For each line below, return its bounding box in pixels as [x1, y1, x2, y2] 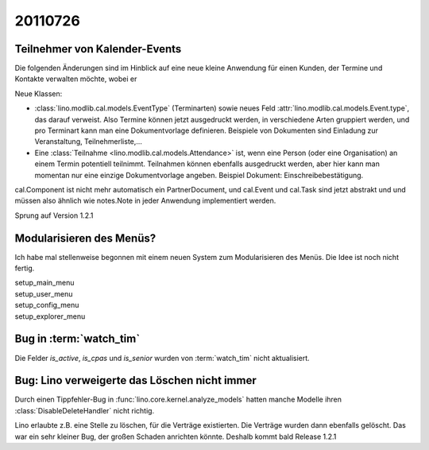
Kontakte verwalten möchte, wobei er [14, 74, 137, 83]
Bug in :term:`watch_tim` [14, 332, 141, 346]
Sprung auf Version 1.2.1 [14, 211, 94, 220]
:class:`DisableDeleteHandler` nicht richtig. [14, 405, 155, 415]
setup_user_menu [14, 289, 73, 298]
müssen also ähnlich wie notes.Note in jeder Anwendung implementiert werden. [14, 196, 276, 206]
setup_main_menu [14, 278, 75, 288]
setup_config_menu [14, 301, 79, 310]
